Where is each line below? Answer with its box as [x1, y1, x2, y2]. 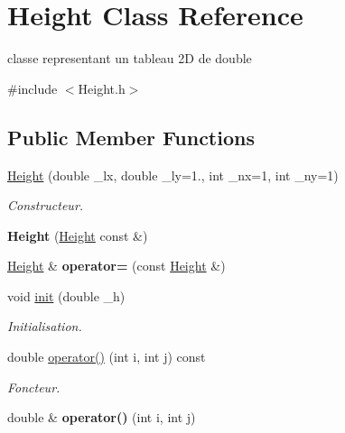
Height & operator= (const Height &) [7, 256, 226, 275]
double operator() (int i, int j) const [7, 347, 206, 366]
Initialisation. [7, 317, 82, 336]
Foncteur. [7, 377, 61, 396]
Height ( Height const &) [7, 226, 148, 244]
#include [7, 78, 58, 97]
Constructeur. [7, 196, 84, 215]
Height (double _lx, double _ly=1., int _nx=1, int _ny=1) [7, 165, 339, 184]
